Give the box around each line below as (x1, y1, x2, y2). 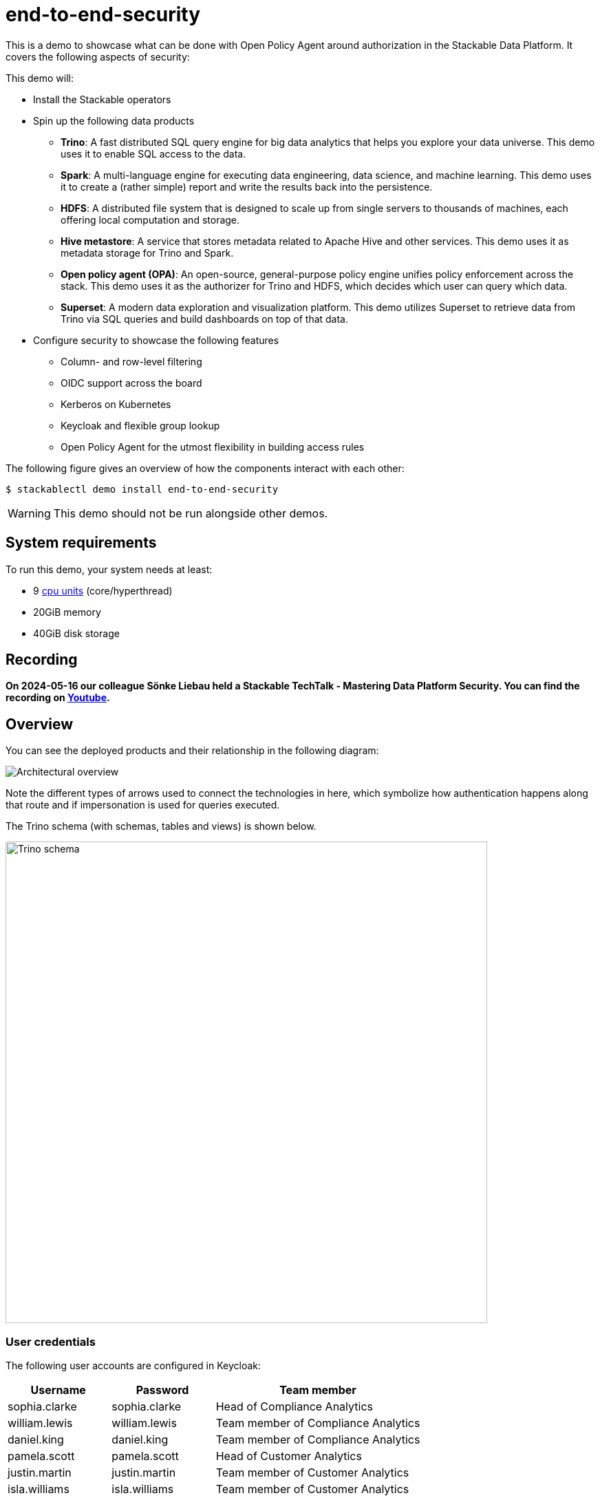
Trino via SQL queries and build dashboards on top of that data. (61, 312, 349, 325)
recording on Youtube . (6, 692, 110, 704)
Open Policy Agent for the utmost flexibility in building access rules (61, 440, 365, 453)
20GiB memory (33, 606, 101, 618)
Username (30, 1383, 86, 1397)
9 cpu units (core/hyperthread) (33, 584, 173, 597)
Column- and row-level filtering (61, 355, 202, 367)
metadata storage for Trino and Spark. (61, 246, 234, 259)
